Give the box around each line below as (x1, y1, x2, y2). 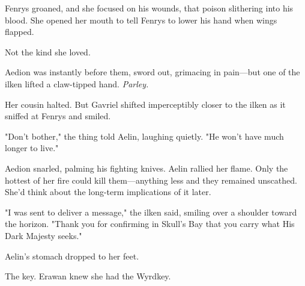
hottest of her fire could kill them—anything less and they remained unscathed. (5, 173, 297, 186)
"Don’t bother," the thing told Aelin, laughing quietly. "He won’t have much (5, 129, 284, 142)
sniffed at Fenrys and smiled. (5, 110, 111, 122)
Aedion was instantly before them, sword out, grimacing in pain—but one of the (5, 66, 300, 78)
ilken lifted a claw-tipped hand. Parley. (5, 77, 149, 90)
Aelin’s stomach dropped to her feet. (5, 249, 139, 262)
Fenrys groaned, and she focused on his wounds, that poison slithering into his (5, 2, 294, 14)
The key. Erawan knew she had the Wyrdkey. (5, 270, 171, 282)
